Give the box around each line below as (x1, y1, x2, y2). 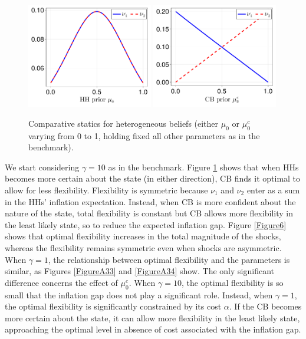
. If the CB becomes (229, 300, 302, 312)
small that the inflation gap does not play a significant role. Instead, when (5, 288, 273, 301)
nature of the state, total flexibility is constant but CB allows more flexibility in (5, 207, 294, 219)
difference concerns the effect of (5, 276, 118, 288)
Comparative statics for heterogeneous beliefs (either (28, 117, 219, 129)
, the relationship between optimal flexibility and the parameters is (48, 253, 290, 265)
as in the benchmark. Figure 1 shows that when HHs (108, 160, 299, 173)
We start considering (5, 160, 80, 173)
